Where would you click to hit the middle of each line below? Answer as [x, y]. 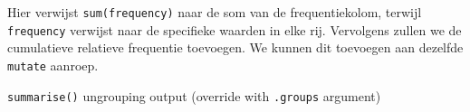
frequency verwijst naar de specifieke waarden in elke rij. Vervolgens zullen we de [235, 29]
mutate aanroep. [53, 65]
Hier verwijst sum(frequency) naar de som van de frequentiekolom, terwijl [215, 12]
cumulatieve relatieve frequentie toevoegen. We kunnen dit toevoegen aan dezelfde [235, 47]
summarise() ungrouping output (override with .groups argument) [194, 95]
